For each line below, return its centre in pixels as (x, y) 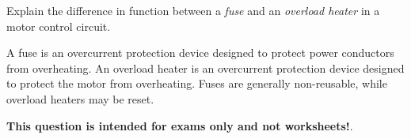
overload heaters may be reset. (80, 98)
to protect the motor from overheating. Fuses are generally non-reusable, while (197, 83)
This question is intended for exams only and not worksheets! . (180, 125)
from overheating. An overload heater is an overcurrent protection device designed (205, 68)
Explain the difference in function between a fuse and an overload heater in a (193, 10)
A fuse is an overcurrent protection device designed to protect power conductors (200, 53)
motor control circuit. (59, 26)
